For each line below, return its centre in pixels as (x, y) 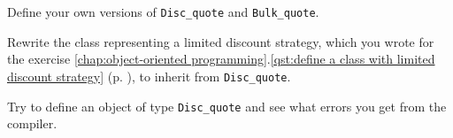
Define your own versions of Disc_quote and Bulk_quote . (163, 11)
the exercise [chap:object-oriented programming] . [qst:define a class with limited (221, 59)
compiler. (32, 123)
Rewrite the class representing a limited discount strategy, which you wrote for (221, 41)
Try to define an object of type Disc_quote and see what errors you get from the (227, 106)
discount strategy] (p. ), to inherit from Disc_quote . (149, 76)
